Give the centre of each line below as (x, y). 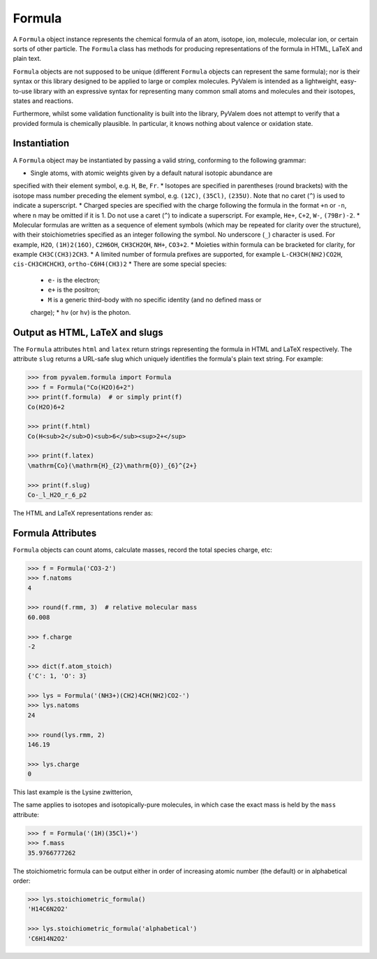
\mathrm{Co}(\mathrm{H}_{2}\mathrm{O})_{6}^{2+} (112, 466)
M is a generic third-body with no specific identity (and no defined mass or (155, 299)
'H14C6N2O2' (48, 909)
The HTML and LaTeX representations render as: (83, 513)
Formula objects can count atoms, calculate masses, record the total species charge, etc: (142, 550)
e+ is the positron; (74, 290)
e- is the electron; (74, 280)
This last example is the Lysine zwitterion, (73, 792)
